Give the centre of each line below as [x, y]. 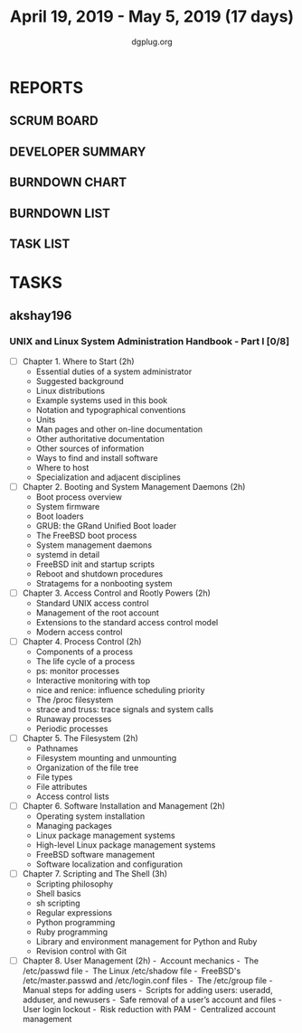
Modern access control [79, 632]
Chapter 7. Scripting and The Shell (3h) [95, 874]
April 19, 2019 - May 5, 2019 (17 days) [152, 17]
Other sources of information [90, 448]
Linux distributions [71, 390]
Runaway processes [74, 719]
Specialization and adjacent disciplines [108, 477]
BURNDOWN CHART [68, 183]
